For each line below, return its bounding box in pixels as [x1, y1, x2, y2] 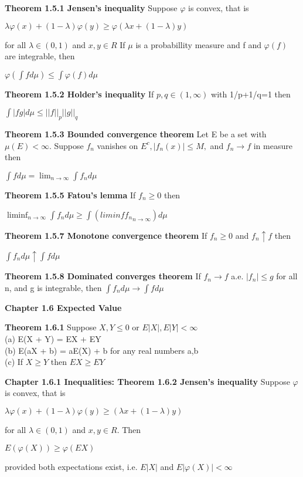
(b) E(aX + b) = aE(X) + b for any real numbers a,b [5, 344, 199, 356]
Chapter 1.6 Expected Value [5, 301, 122, 313]
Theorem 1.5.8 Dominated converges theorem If [5, 270, 201, 282]
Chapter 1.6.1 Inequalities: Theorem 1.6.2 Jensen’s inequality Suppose [5, 375, 290, 387]
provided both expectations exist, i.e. [5, 460, 138, 472]
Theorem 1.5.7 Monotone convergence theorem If [5, 229, 207, 241]
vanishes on [97, 139, 138, 151]
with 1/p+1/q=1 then [211, 87, 291, 100]
